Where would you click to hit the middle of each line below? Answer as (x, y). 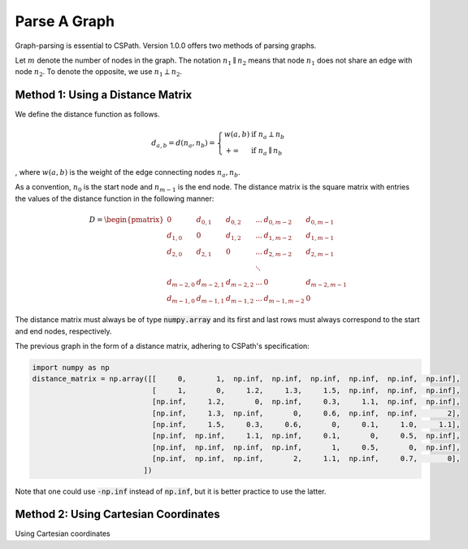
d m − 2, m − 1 (326, 283)
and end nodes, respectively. (64, 331)
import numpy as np (71, 367)
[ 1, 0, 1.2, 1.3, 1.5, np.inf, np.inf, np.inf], (306, 390)
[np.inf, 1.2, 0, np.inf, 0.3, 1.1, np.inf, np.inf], (306, 402)
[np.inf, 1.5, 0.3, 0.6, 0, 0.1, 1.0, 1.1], (306, 424)
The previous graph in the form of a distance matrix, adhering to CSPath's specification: (162, 346)
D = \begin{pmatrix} (126, 219)
